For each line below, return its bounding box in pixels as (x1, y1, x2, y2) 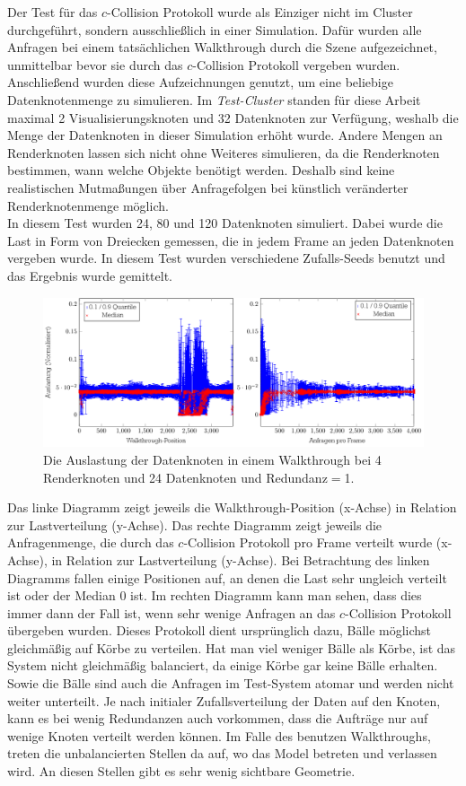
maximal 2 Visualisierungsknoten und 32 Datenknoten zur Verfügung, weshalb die (7, 108, 459, 127)
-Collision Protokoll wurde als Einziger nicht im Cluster (107, 3, 413, 21)
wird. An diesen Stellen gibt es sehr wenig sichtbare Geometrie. (7, 762, 356, 781)
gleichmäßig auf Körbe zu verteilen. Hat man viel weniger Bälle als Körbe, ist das (7, 638, 456, 657)
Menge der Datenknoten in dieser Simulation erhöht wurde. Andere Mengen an (7, 126, 443, 144)
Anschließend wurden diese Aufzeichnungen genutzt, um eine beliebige (7, 73, 393, 92)
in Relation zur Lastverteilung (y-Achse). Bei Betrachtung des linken (51, 550, 430, 569)
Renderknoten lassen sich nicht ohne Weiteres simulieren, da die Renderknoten (7, 143, 440, 162)
